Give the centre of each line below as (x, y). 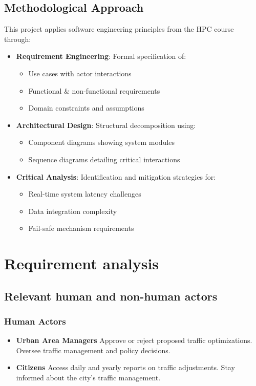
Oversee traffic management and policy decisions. (93, 350)
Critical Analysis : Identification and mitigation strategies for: (116, 176)
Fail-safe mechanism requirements (81, 228)
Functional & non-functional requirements (94, 90)
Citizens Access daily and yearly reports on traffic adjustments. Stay (125, 367)
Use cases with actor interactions (80, 73)
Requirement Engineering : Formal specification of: (101, 56)
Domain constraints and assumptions (86, 108)
